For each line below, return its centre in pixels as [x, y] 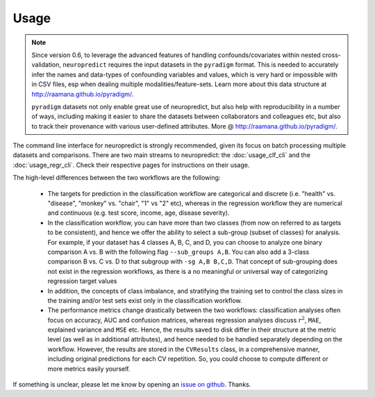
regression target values [82, 281]
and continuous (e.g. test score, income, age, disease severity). [139, 213]
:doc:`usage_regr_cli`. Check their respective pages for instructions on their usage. [131, 165]
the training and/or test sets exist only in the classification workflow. [145, 300]
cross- [332, 55]
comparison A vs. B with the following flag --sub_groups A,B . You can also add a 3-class [178, 252]
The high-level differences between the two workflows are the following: [117, 178]
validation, [47, 65]
